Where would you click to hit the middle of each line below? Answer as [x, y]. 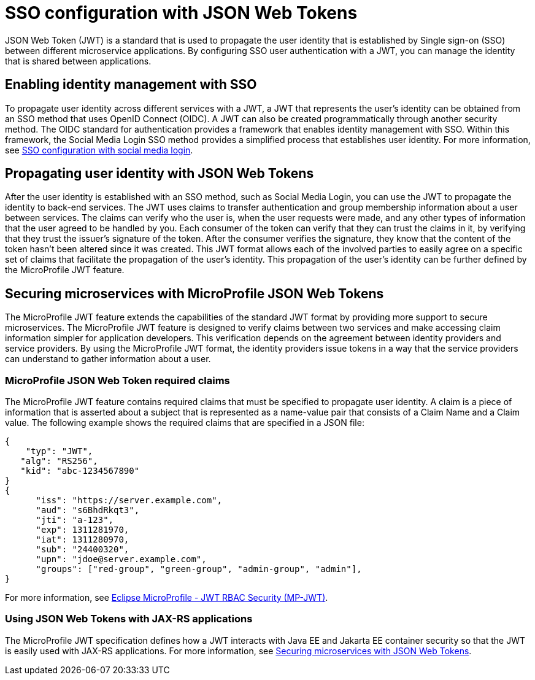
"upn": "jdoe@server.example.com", [121, 559]
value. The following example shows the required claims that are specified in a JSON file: [185, 423]
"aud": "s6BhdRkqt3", [88, 510]
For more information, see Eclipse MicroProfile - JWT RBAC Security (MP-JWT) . [167, 598]
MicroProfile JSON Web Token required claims [117, 380]
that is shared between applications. [78, 61]
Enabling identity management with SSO [131, 85]
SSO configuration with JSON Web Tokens [181, 13]
